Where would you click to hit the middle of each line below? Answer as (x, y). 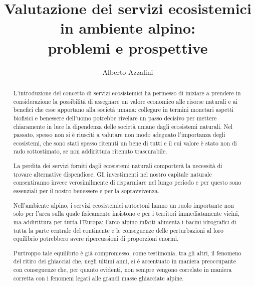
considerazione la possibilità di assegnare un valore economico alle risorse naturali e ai (125, 101)
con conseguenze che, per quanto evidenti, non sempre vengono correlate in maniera (122, 270)
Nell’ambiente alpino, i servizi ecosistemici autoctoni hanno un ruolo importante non (123, 205)
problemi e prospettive (128, 47)
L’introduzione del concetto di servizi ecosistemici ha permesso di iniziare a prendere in (127, 93)
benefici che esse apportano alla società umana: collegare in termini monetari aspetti (123, 110)
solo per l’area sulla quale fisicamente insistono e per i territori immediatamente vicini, (126, 213)
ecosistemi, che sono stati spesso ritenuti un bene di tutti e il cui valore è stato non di (125, 143)
